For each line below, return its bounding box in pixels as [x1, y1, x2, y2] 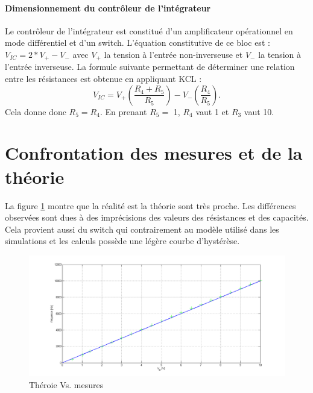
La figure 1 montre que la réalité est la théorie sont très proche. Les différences [5, 199, 296, 212]
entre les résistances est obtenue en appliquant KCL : [5, 72, 202, 85]
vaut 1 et [195, 105, 229, 118]
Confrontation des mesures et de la [5, 140, 303, 165]
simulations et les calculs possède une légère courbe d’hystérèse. [5, 234, 240, 247]
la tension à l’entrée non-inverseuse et [104, 48, 243, 60]
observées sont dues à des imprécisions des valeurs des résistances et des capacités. [5, 211, 309, 224]
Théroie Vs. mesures [29, 378, 104, 391]
